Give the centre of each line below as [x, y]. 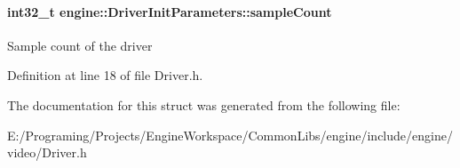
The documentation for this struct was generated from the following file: [204, 104]
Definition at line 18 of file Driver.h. [105, 75]
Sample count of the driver [80, 45]
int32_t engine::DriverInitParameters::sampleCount [170, 11]
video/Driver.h [47, 152]
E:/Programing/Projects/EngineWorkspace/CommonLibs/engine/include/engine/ [230, 135]
